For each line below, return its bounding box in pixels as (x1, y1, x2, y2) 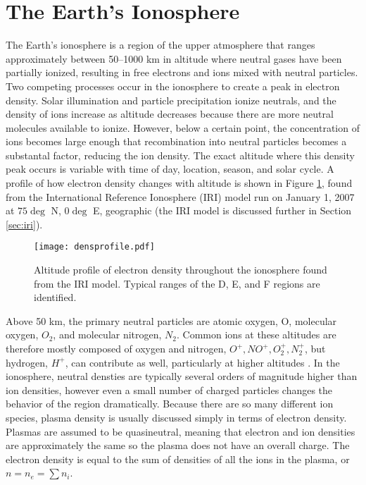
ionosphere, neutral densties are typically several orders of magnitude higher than (6, 369, 358, 383)
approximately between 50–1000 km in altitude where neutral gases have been (6, 51, 342, 66)
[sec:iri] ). (6, 216, 43, 231)
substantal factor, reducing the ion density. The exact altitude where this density (6, 147, 355, 162)
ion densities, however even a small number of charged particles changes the (6, 382, 333, 397)
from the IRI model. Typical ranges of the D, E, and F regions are (34, 276, 320, 290)
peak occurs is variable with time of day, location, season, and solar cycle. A (6, 161, 334, 176)
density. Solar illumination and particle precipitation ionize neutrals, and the (6, 92, 336, 107)
